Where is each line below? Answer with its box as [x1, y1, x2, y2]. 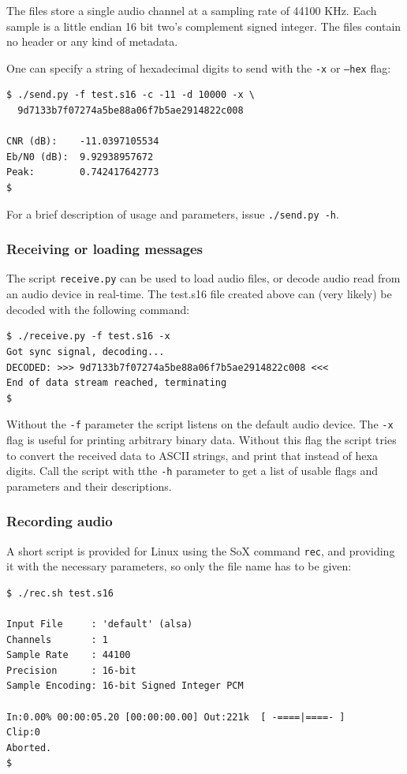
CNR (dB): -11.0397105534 [6, 136, 159, 148]
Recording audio [6, 511, 113, 531]
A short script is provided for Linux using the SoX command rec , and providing [6, 542, 395, 559]
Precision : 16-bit [6, 664, 136, 676]
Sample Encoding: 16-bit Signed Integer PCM [6, 680, 244, 692]
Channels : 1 [6, 634, 108, 645]
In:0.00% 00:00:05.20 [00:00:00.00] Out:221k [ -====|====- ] [6, 711, 345, 723]
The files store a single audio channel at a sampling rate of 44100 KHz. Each [6, 2, 377, 18]
